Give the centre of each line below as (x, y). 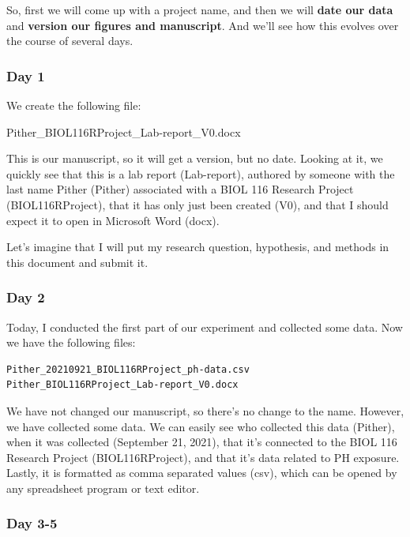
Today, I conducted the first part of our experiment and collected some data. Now (205, 327)
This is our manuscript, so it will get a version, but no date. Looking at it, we (195, 158)
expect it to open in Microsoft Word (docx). (113, 220)
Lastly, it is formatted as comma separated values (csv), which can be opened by (202, 473)
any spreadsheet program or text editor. (103, 488)
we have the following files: (71, 342)
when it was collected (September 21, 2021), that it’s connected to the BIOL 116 (202, 442)
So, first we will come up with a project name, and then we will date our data (200, 9)
